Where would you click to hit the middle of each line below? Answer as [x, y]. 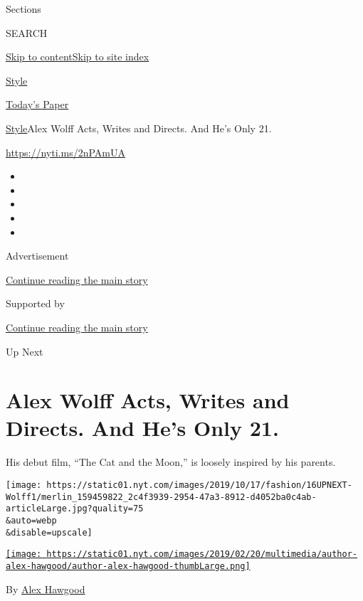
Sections [23, 9]
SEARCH [27, 32]
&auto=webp [31, 520]
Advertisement [37, 256]
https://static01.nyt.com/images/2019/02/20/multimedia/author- [202, 554]
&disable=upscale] [49, 532]
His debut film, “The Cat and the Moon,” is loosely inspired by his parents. [171, 462]
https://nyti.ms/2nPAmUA [65, 152]
